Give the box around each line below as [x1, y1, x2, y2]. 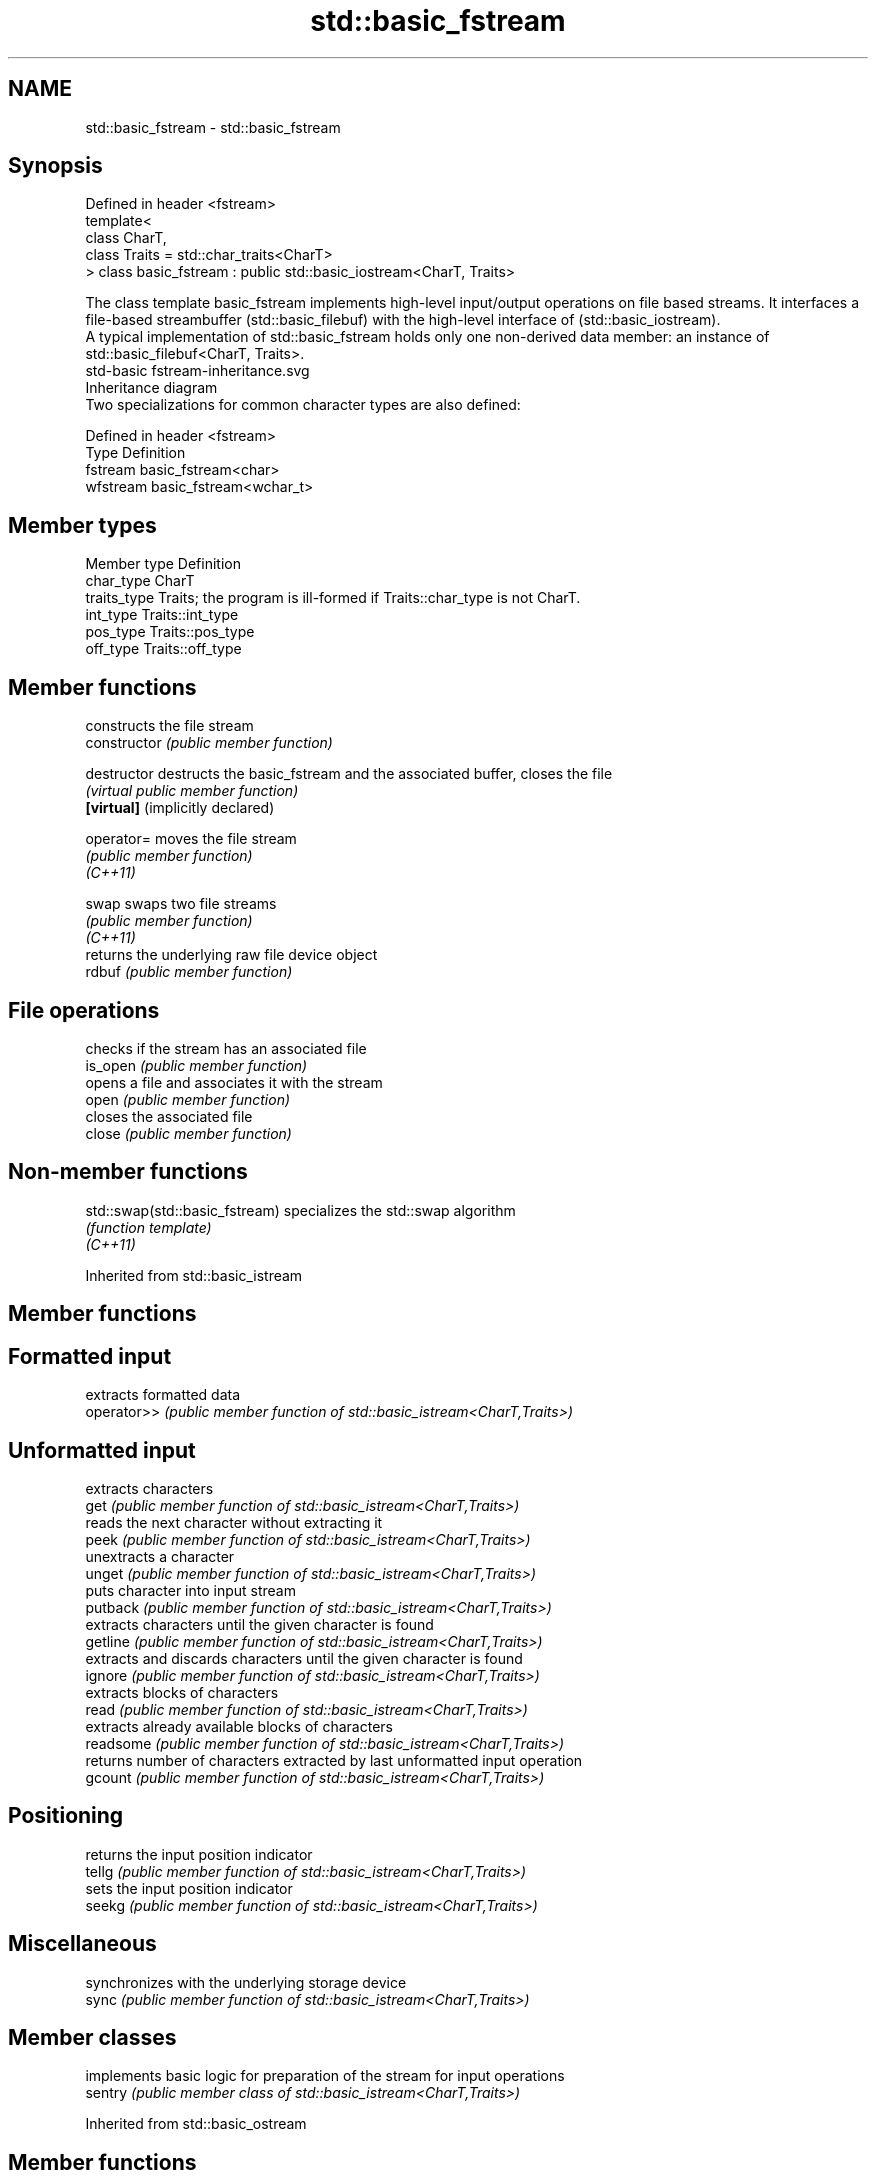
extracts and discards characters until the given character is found [85, 1649, 523, 1667]
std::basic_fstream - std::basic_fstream [85, 118, 341, 136]
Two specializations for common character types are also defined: [85, 396, 521, 414]
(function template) [85, 1218, 212, 1236]
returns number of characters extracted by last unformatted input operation [85, 1751, 583, 1769]
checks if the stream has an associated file [85, 1039, 367, 1057]
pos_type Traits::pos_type [85, 623, 255, 641]
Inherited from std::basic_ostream [85, 2115, 307, 2133]
